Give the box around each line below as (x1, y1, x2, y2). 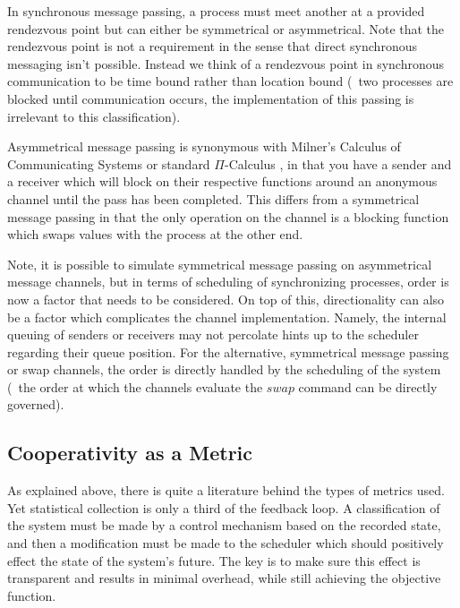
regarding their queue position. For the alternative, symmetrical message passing (7, 342, 449, 361)
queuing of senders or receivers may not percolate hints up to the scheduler (7, 325, 419, 344)
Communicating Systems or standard (7, 154, 210, 173)
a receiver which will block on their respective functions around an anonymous (7, 172, 438, 191)
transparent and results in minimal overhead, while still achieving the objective (7, 569, 441, 587)
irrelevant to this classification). (7, 107, 181, 125)
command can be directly (298, 377, 438, 396)
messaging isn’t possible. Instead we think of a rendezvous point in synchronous (7, 54, 445, 73)
